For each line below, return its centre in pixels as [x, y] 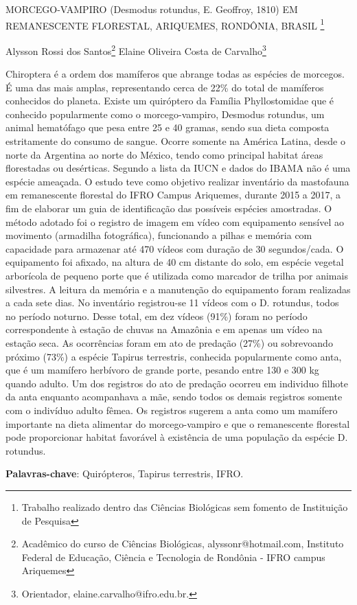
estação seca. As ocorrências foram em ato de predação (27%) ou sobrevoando [169, 342]
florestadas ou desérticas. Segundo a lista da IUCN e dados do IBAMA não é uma [178, 168]
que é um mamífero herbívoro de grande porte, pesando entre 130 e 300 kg [162, 370]
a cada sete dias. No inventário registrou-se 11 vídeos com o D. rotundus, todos [172, 302]
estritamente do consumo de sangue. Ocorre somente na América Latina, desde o [175, 141]
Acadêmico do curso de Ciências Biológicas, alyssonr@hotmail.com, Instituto [183, 544]
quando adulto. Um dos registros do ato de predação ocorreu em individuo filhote [177, 383]
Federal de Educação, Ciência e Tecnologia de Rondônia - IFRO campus [173, 557]
